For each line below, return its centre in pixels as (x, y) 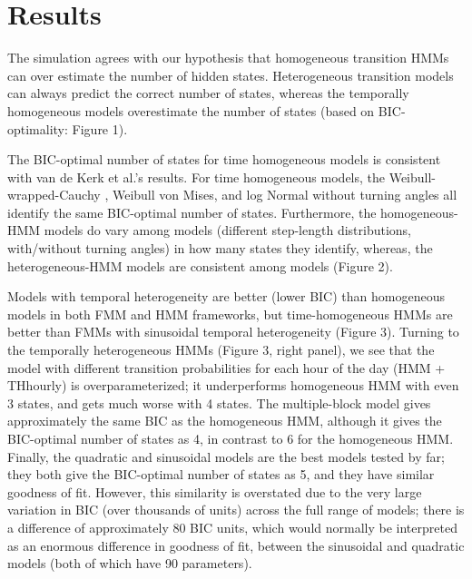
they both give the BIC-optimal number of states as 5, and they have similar (221, 474)
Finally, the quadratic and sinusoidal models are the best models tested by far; (226, 456)
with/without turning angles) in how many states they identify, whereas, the (220, 248)
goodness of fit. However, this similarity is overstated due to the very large (215, 491)
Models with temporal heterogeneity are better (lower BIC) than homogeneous (226, 296)
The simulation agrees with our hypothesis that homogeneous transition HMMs (228, 58)
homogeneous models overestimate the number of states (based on (191, 110)
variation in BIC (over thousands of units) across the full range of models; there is (236, 510)
